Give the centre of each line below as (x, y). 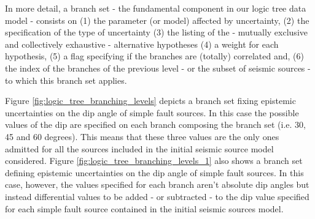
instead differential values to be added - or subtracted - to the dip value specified (157, 196)
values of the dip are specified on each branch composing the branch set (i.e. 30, (156, 124)
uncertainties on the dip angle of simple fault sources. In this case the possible (152, 112)
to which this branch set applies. (66, 80)
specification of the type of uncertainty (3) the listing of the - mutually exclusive (156, 32)
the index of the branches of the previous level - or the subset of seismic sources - (158, 68)
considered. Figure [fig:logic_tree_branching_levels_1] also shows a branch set (154, 161)
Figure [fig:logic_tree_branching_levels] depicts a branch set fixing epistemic (150, 101)
